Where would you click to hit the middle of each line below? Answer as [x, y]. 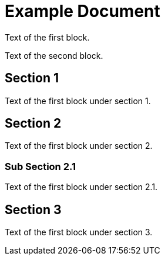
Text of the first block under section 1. [78, 101]
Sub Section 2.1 [41, 166]
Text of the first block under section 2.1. [81, 187]
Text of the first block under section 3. [79, 232]
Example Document [82, 11]
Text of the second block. [54, 55]
